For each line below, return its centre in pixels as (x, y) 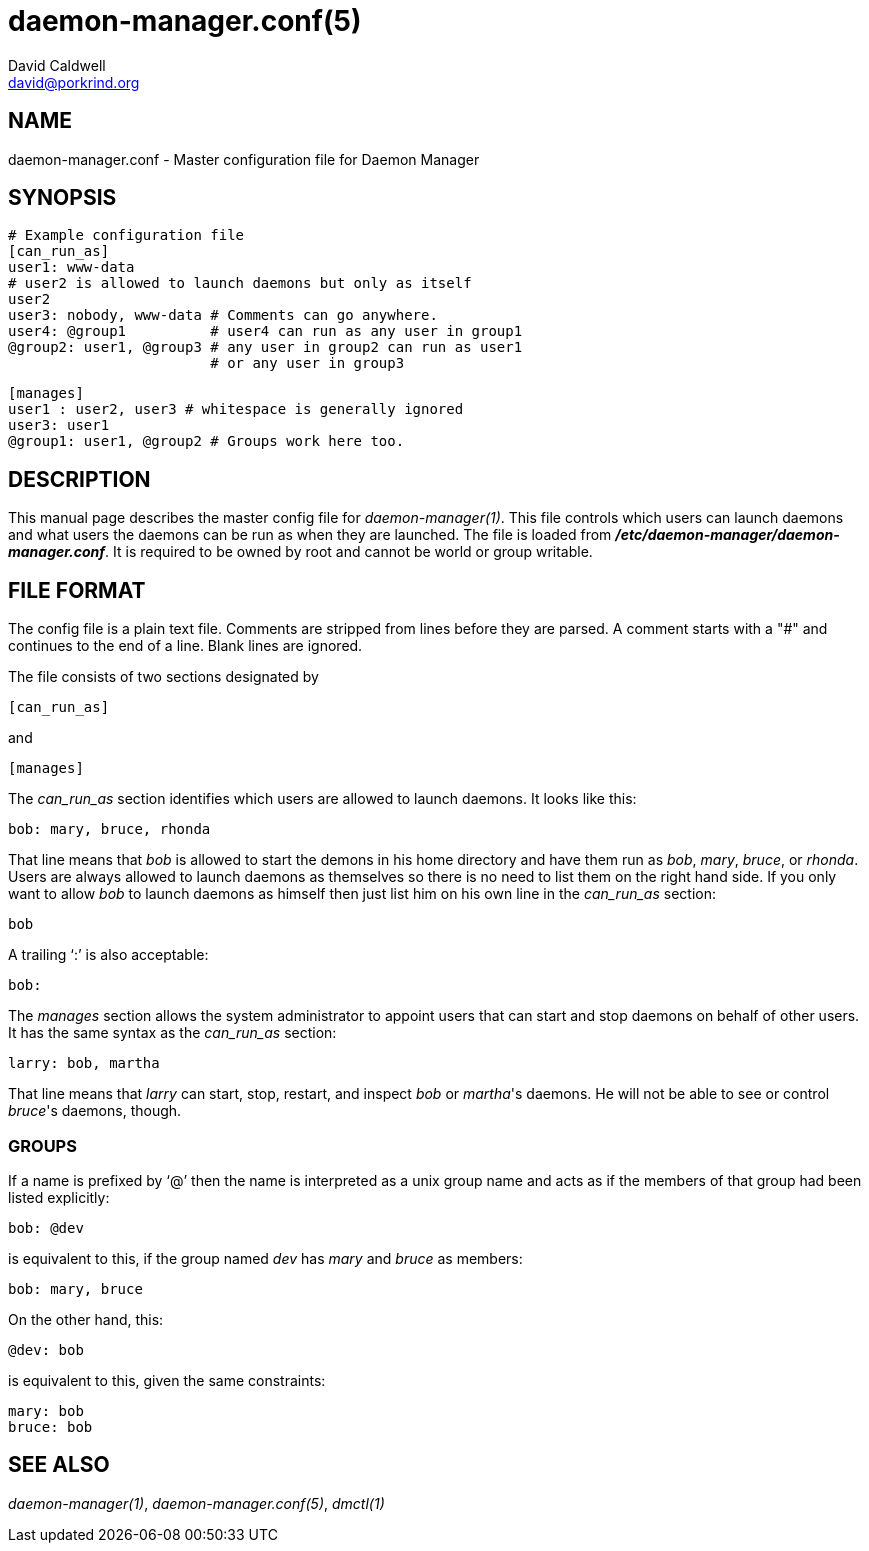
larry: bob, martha (84, 1063)
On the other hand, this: (86, 1319)
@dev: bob (46, 1349)
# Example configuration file (126, 235)
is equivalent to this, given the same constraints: (167, 1380)
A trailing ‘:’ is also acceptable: (108, 955)
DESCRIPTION (79, 479)
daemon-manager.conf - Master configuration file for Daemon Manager (244, 159)
